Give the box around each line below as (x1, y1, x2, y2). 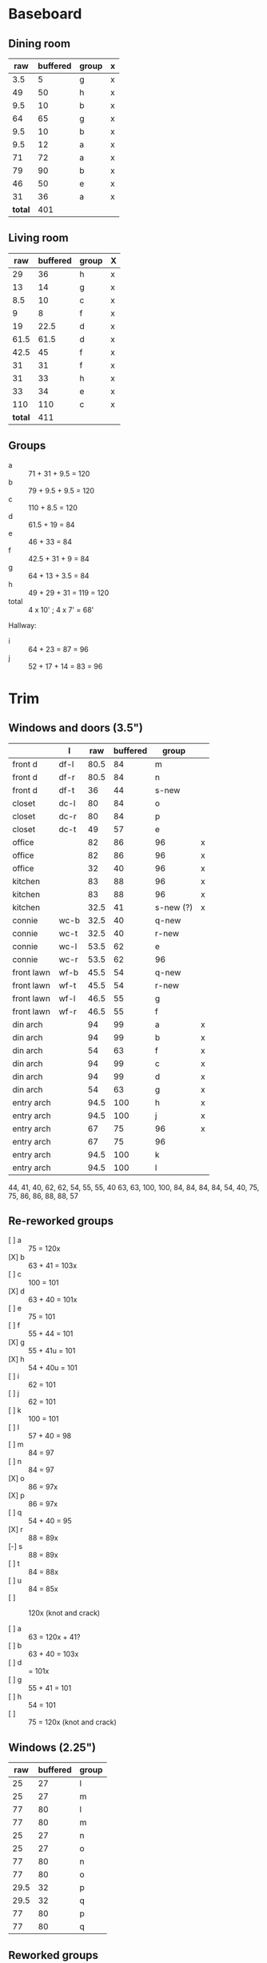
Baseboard (8, 5, 82, 23)
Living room (8, 231, 70, 245)
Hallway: (8, 620, 38, 630)
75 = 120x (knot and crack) (28, 1717, 118, 1727)
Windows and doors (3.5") (8, 722, 144, 735)
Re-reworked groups (8, 1214, 114, 1228)
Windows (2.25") (8, 1740, 96, 1754)
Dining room (8, 37, 70, 50)
